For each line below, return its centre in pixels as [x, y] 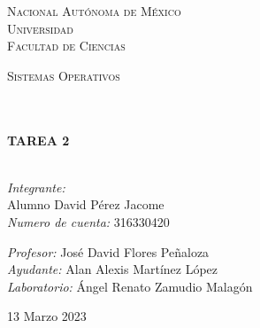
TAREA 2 [38, 140]
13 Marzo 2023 [47, 316]
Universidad [40, 28]
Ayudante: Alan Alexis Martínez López [113, 269]
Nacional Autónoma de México [94, 11]
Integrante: [36, 187]
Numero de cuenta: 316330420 [88, 221]
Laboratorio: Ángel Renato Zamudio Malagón [130, 286]
